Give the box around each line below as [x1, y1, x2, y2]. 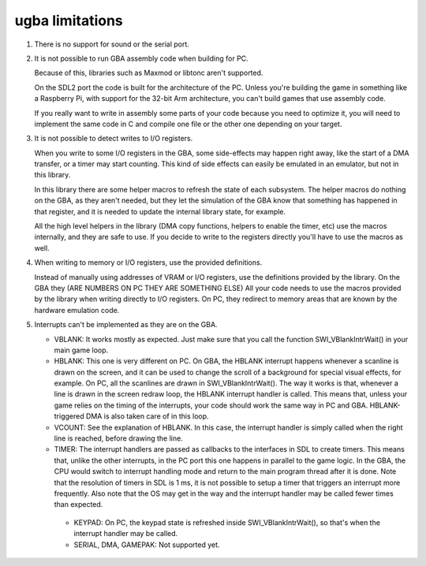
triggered [54, 411, 84, 421]
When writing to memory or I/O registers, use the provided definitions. [34, 258, 263, 267]
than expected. [54, 500, 103, 509]
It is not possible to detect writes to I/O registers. [34, 134, 193, 143]
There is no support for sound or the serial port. [34, 39, 189, 49]
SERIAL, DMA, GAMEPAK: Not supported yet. [73, 540, 220, 549]
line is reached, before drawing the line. [54, 434, 183, 443]
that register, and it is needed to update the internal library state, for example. [34, 207, 286, 216]
